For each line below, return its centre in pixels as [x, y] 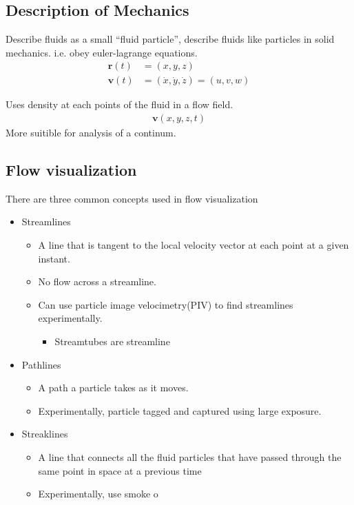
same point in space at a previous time [120, 470]
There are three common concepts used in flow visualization [132, 198]
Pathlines [41, 364]
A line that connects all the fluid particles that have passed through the [190, 457]
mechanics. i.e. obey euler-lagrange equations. [102, 52]
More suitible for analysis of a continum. [91, 133]
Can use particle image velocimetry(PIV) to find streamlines [166, 304]
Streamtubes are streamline [112, 341]
